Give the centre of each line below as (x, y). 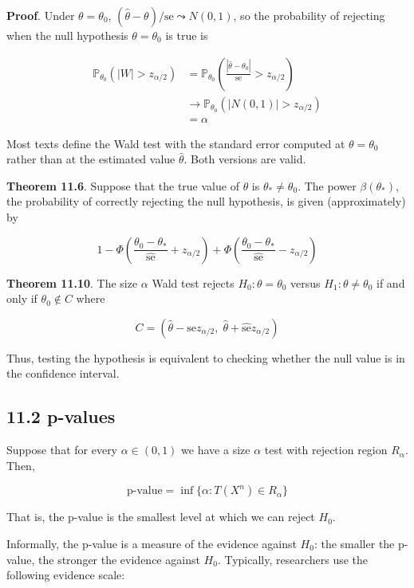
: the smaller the (354, 544)
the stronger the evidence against (119, 559)
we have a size (216, 450)
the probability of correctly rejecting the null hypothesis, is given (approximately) (206, 201)
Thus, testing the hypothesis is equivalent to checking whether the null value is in (206, 357)
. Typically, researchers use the (293, 559)
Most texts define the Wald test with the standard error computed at (176, 143)
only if (22, 298)
